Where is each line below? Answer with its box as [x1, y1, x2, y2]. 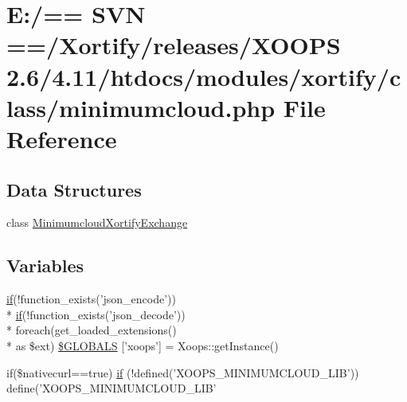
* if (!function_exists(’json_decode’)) [6, 306, 186, 322]
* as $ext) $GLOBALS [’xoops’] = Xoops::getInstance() [6, 337, 279, 353]
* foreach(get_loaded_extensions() [6, 322, 177, 338]
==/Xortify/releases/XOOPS [6, 29, 341, 61]
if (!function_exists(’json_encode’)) [6, 291, 177, 307]
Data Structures [6, 177, 142, 201]
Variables [6, 253, 84, 278]
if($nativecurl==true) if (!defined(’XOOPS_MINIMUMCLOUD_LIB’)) [6, 364, 359, 381]
